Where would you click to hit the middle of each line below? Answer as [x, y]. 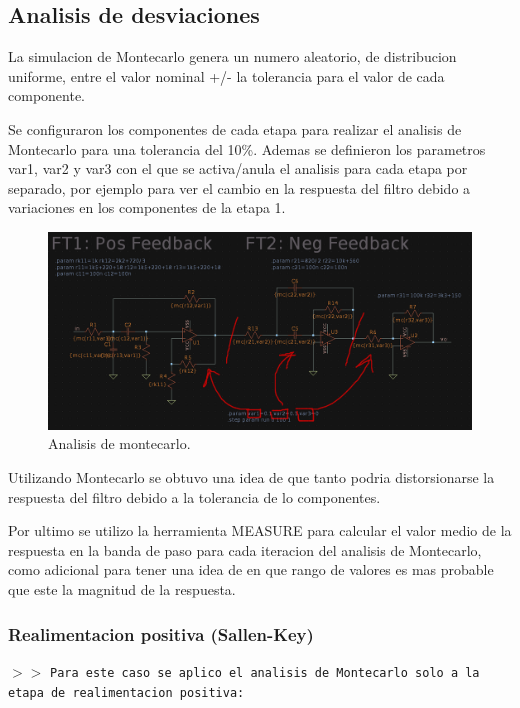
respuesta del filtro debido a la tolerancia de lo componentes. [194, 496]
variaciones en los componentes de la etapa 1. [147, 207]
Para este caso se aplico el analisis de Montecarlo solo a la [264, 672]
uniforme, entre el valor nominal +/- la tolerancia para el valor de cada [226, 75]
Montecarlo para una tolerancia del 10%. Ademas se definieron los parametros [247, 148]
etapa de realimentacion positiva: [126, 692]
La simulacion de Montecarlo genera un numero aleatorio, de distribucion [232, 56]
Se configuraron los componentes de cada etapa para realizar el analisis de [235, 128]
